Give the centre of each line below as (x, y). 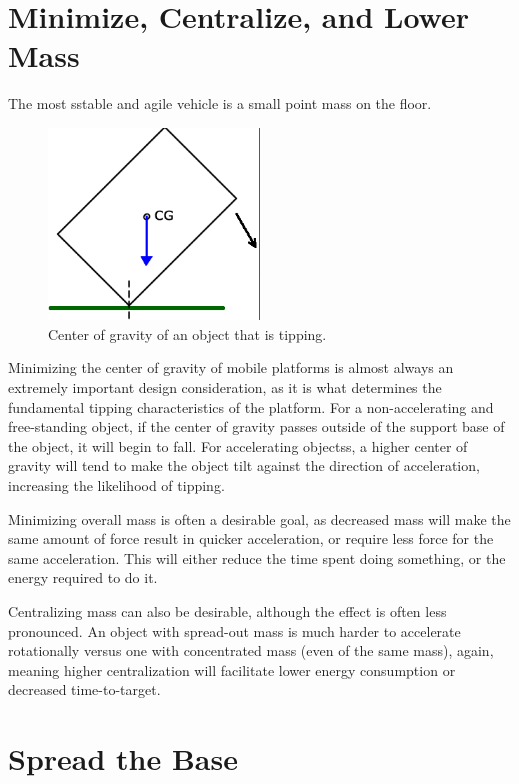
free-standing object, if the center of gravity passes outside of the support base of (256, 426)
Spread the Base (123, 758)
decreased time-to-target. (84, 689)
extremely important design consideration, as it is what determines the (225, 387)
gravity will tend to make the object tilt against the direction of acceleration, (244, 465)
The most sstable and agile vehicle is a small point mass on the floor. (220, 103)
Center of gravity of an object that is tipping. (187, 333)
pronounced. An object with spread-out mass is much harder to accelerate (234, 630)
